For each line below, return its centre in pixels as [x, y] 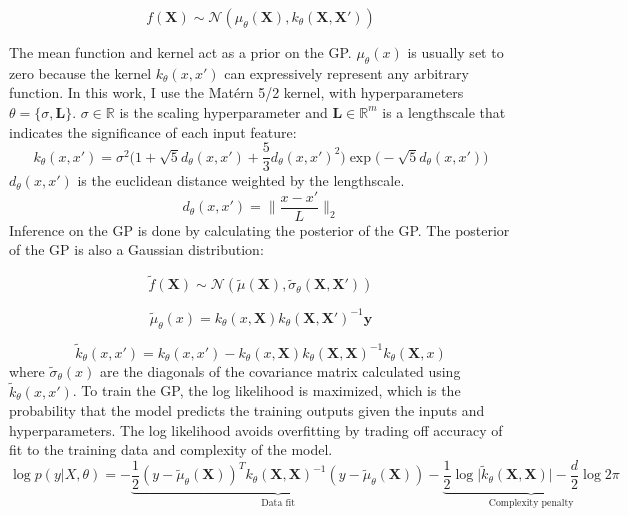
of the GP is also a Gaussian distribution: [136, 249]
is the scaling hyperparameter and [223, 111]
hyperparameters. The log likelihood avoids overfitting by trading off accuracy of [256, 429]
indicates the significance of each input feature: [153, 131]
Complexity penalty [531, 502]
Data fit [278, 502]
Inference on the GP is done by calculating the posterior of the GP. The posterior [259, 229]
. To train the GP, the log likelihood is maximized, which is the [266, 390]
